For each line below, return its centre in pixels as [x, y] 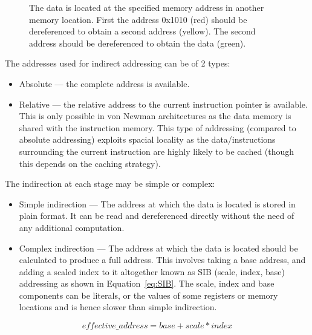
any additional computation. [72, 227]
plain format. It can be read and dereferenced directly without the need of [157, 216]
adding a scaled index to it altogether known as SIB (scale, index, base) [152, 271]
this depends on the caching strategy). [90, 163]
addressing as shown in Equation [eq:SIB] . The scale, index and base [147, 283]
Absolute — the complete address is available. [104, 83]
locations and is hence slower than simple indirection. [118, 307]
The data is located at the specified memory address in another [147, 7]
